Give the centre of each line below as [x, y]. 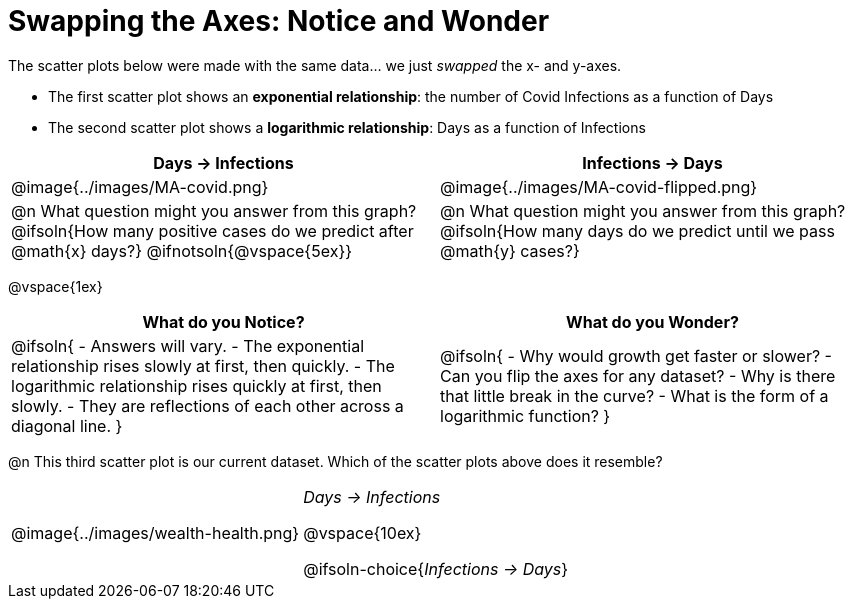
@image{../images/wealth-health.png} [155, 532]
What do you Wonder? [652, 321]
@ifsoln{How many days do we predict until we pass [637, 230]
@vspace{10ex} [362, 532]
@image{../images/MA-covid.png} [140, 186]
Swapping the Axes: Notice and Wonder [279, 21]
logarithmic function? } [525, 415]
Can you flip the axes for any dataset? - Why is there [638, 375]
